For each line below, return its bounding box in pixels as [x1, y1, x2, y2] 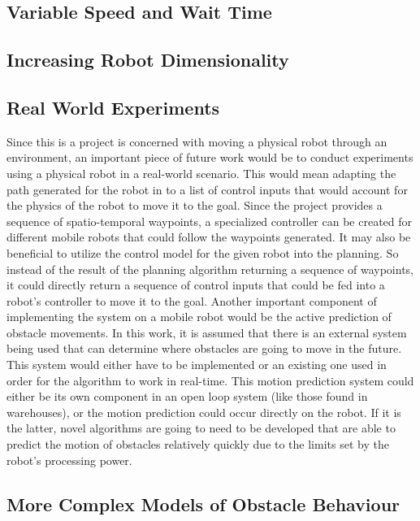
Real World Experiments [6, 94, 220, 119]
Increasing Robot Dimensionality [6, 47, 289, 72]
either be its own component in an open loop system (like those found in [6, 388, 368, 405]
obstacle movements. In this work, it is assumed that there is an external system [6, 323, 407, 341]
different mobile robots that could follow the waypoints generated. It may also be [6, 228, 411, 245]
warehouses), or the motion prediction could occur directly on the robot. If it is [6, 403, 401, 420]
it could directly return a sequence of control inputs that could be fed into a [6, 276, 385, 293]
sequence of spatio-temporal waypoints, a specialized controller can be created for [6, 212, 413, 229]
